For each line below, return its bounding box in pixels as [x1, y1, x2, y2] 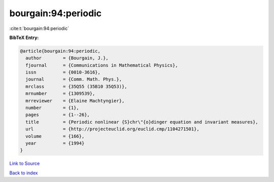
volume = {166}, [25, 133, 85, 139]
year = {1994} [25, 140, 85, 146]
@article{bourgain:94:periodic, [20, 48, 101, 54]
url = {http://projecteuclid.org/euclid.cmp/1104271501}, [25, 126, 200, 132]
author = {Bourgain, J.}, [25, 55, 109, 61]
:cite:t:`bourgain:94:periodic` [9, 25, 70, 31]
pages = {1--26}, [25, 112, 90, 118]
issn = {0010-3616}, [25, 69, 101, 76]
